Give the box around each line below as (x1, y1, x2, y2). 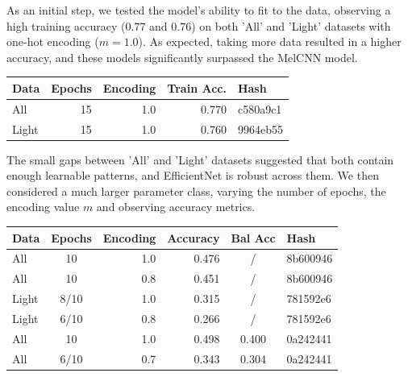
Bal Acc (231, 229, 276, 246)
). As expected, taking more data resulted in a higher (138, 33, 402, 50)
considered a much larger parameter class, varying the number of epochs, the (6, 182, 386, 199)
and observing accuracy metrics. (96, 198, 256, 215)
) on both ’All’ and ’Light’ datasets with (191, 17, 391, 34)
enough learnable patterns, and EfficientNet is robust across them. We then (6, 167, 379, 184)
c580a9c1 (237, 100, 282, 117)
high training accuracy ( (6, 17, 126, 34)
